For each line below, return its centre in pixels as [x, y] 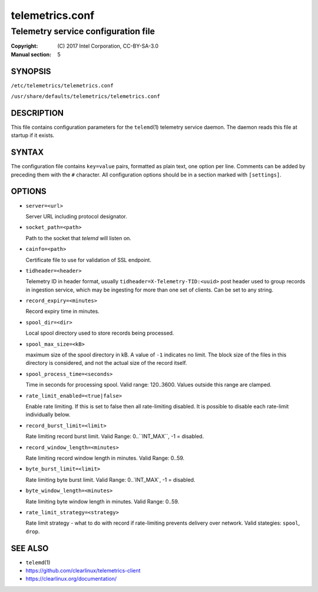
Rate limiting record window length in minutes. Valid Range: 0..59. [105, 458]
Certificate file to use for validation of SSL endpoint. [88, 260]
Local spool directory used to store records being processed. [100, 333]
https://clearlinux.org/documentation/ [71, 579]
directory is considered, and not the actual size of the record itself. [106, 363]
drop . [33, 531]
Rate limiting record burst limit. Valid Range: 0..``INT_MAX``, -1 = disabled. [115, 436]
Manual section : [31, 54]
